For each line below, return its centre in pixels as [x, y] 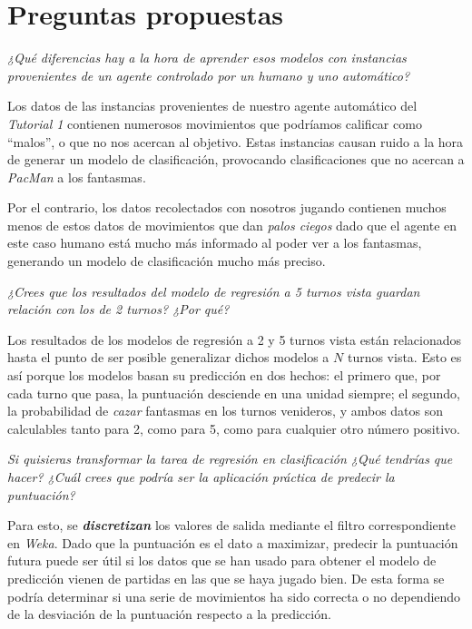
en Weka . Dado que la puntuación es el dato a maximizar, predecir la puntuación [233, 542]
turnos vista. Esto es [404, 357]
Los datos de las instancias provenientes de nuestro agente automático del [212, 106]
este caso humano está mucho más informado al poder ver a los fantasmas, [215, 243]
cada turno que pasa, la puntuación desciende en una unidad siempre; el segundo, [234, 393]
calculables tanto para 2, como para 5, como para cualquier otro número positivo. [234, 428]
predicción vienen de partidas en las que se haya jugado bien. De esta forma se [226, 578]
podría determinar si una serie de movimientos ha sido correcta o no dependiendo [234, 596]
